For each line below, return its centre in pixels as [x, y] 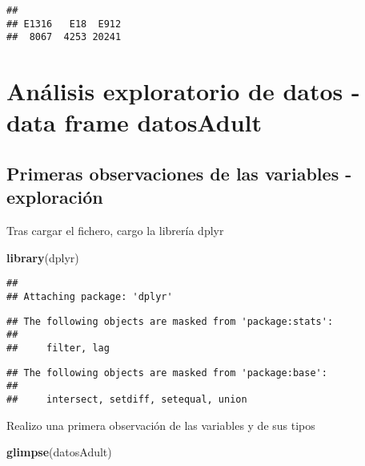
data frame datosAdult [134, 122]
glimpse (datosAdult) [59, 452]
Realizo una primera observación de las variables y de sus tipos [161, 425]
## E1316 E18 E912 [64, 24]
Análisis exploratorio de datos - [183, 91]
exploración [55, 197]
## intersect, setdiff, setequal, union [127, 399]
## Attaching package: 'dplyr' [90, 296]
